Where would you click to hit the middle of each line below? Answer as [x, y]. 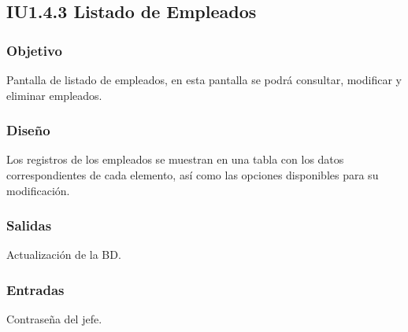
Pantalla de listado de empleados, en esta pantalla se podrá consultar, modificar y [204, 79]
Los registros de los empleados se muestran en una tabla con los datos [175, 159]
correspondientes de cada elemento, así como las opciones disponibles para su [193, 175]
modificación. [38, 190]
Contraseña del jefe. [54, 319]
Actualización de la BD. [64, 255]
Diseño [28, 130]
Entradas [35, 289]
